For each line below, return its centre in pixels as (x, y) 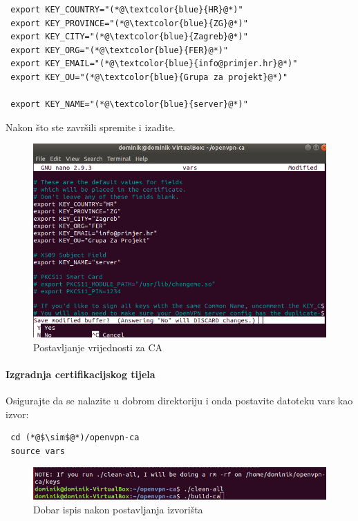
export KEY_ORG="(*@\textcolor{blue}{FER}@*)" (120, 50)
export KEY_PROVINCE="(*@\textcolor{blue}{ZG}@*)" (129, 23)
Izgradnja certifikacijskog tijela (81, 374)
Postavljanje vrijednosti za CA (98, 347)
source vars (38, 451)
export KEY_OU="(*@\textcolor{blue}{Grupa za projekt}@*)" (149, 77)
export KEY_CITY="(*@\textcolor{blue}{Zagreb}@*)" (129, 37)
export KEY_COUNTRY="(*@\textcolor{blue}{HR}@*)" (127, 10)
